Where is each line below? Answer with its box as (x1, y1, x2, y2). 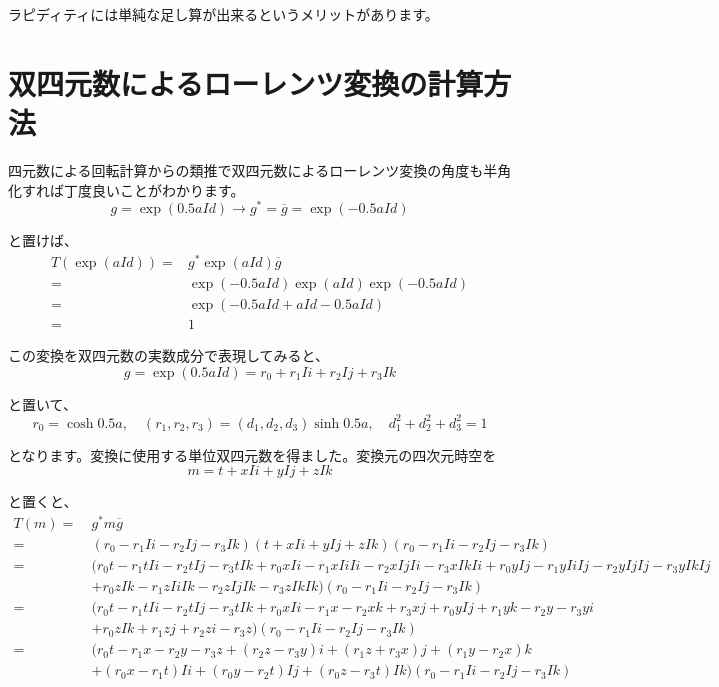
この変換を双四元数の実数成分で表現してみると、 (8, 344, 330, 365)
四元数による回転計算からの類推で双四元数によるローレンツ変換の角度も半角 (8, 159, 512, 180)
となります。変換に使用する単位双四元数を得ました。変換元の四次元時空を (8, 444, 497, 465)
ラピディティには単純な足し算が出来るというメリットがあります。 (8, 4, 439, 24)
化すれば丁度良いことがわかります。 (8, 179, 245, 200)
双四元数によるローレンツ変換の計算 (8, 62, 484, 103)
